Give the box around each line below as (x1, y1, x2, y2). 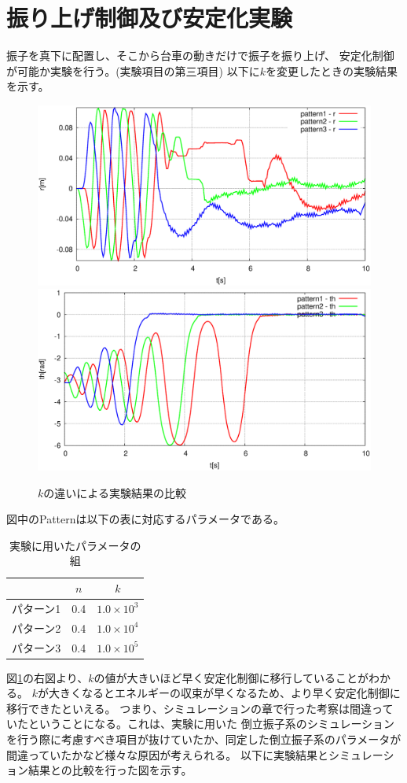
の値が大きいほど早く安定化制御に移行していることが (93, 669, 369, 685)
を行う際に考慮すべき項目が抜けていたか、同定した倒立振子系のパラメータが (6, 731, 401, 748)
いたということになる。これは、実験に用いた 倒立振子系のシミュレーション (6, 715, 395, 732)
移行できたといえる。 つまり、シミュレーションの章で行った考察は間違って (6, 700, 394, 716)
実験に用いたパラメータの (9, 537, 141, 553)
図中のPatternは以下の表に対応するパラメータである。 (6, 511, 284, 527)
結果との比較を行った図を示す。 (27, 762, 192, 778)
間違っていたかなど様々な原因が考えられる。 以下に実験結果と (6, 746, 328, 763)
